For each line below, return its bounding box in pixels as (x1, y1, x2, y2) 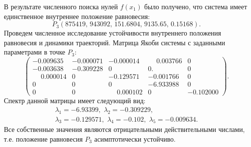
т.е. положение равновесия (4, 134, 83, 144)
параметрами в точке (4, 47, 66, 57)
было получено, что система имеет (144, 1, 247, 11)
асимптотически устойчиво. (94, 134, 176, 144)
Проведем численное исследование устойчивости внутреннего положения (4, 28, 221, 38)
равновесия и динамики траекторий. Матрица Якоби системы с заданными (4, 37, 225, 47)
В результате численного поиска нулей (4, 1, 118, 11)
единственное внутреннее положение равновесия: (4, 11, 150, 21)
